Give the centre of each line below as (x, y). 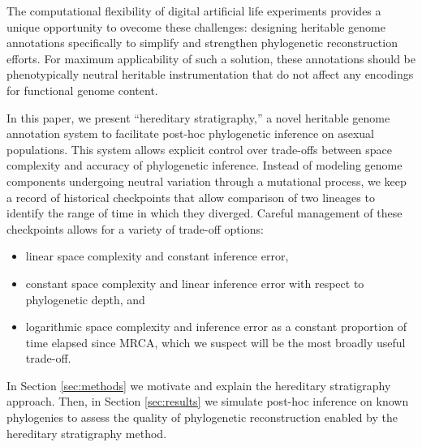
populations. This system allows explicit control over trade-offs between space (200, 149)
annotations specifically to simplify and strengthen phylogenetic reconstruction (202, 43)
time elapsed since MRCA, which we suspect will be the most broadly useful (215, 342)
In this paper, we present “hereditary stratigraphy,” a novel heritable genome (198, 117)
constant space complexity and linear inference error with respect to (195, 283)
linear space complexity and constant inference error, (157, 256)
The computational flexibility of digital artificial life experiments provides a (194, 11)
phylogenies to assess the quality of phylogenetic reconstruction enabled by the (202, 417)
